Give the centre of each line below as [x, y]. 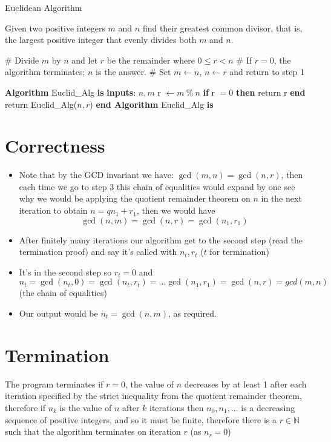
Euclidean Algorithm [44, 7]
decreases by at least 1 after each [245, 384]
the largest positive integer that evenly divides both [101, 40]
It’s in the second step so [65, 272]
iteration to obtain [53, 210]
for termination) [239, 252]
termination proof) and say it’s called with [98, 252]
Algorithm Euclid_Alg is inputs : [70, 92]
